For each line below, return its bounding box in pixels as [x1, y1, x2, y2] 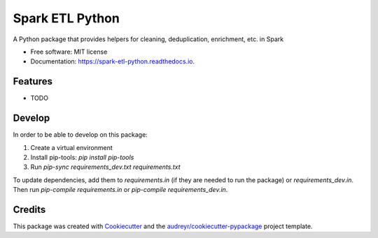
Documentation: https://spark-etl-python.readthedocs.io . [30, 57, 195, 66]
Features [13, 75, 52, 87]
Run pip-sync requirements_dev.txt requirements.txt [30, 163, 181, 171]
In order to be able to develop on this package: [13, 131, 148, 139]
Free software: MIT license [30, 47, 108, 56]
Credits [13, 203, 46, 216]
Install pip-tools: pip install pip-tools [30, 153, 134, 161]
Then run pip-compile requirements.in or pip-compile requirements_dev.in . [13, 186, 228, 194]
